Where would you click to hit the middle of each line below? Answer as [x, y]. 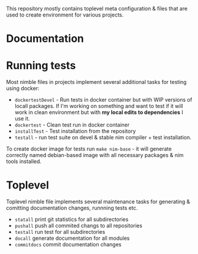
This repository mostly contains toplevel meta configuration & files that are [97, 9]
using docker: [23, 89]
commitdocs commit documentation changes [68, 245]
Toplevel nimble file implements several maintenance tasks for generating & [98, 202]
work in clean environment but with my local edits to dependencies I [99, 112]
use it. [22, 119]
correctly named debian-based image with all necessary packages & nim [95, 155]
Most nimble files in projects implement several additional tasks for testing [97, 82]
